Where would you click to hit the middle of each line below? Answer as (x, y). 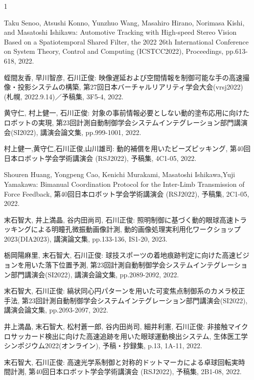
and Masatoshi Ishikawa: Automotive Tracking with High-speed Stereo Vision (120, 32)
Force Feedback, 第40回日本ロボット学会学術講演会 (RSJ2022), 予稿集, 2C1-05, (127, 193)
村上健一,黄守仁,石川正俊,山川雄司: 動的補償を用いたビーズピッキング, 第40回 (127, 148)
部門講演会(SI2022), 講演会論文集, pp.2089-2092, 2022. (95, 274)
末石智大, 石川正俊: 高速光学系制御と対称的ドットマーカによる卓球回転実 (121, 362)
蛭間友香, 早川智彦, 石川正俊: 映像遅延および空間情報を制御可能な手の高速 (123, 77)
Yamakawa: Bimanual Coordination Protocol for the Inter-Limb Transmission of (124, 184)
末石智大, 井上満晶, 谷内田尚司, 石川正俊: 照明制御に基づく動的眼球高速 (119, 219)
